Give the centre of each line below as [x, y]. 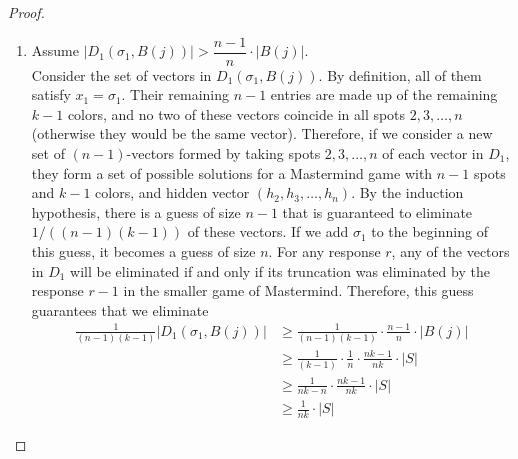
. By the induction [407, 192]
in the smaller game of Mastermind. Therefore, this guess [298, 290]
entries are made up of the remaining [384, 94]
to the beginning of [429, 231]
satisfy [51, 94]
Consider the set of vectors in [121, 74]
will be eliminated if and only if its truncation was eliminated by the [280, 270]
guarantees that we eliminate [120, 309]
